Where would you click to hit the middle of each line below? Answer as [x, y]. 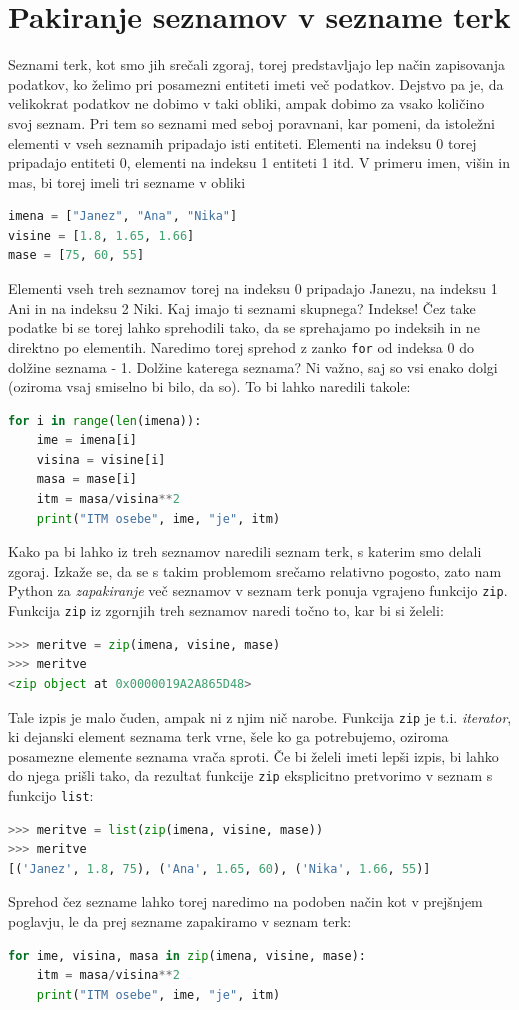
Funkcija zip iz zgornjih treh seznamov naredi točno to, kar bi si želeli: [226, 610]
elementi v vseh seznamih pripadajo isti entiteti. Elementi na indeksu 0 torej [242, 142]
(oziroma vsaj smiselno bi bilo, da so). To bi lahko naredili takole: [209, 386]
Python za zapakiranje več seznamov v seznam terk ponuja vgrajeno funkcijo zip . [258, 590]
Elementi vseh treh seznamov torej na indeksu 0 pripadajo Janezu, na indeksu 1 [253, 288]
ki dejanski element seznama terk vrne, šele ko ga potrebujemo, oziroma [228, 736]
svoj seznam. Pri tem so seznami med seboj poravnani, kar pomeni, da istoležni [251, 122]
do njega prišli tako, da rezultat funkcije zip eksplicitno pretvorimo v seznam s [250, 775]
